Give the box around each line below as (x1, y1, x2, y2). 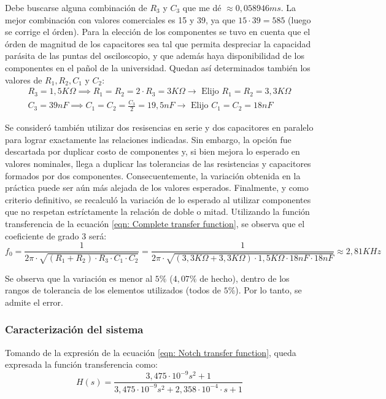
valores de (5, 73, 42, 86)
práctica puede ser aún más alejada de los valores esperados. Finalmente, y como (5, 181, 309, 194)
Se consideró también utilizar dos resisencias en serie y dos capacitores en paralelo (5, 121, 314, 134)
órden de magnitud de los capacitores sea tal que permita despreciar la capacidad (5, 37, 311, 50)
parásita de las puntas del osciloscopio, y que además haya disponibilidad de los (5, 49, 304, 62)
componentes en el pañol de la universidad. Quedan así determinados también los (5, 61, 311, 74)
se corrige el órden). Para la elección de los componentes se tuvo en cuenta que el (5, 25, 311, 38)
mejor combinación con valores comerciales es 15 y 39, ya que (5, 13, 236, 26)
